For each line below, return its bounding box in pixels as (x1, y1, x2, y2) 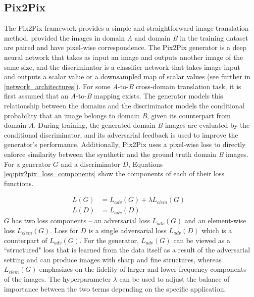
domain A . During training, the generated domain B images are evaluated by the (4, 120, 250, 130)
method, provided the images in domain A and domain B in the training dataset (4, 32, 249, 43)
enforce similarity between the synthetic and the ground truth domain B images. (4, 148, 249, 159)
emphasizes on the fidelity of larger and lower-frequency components (39, 264, 247, 274)
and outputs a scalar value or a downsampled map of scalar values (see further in (4, 71, 251, 82)
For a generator (4, 158, 51, 169)
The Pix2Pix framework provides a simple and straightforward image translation (4, 23, 249, 33)
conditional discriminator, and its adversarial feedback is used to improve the (4, 129, 238, 140)
